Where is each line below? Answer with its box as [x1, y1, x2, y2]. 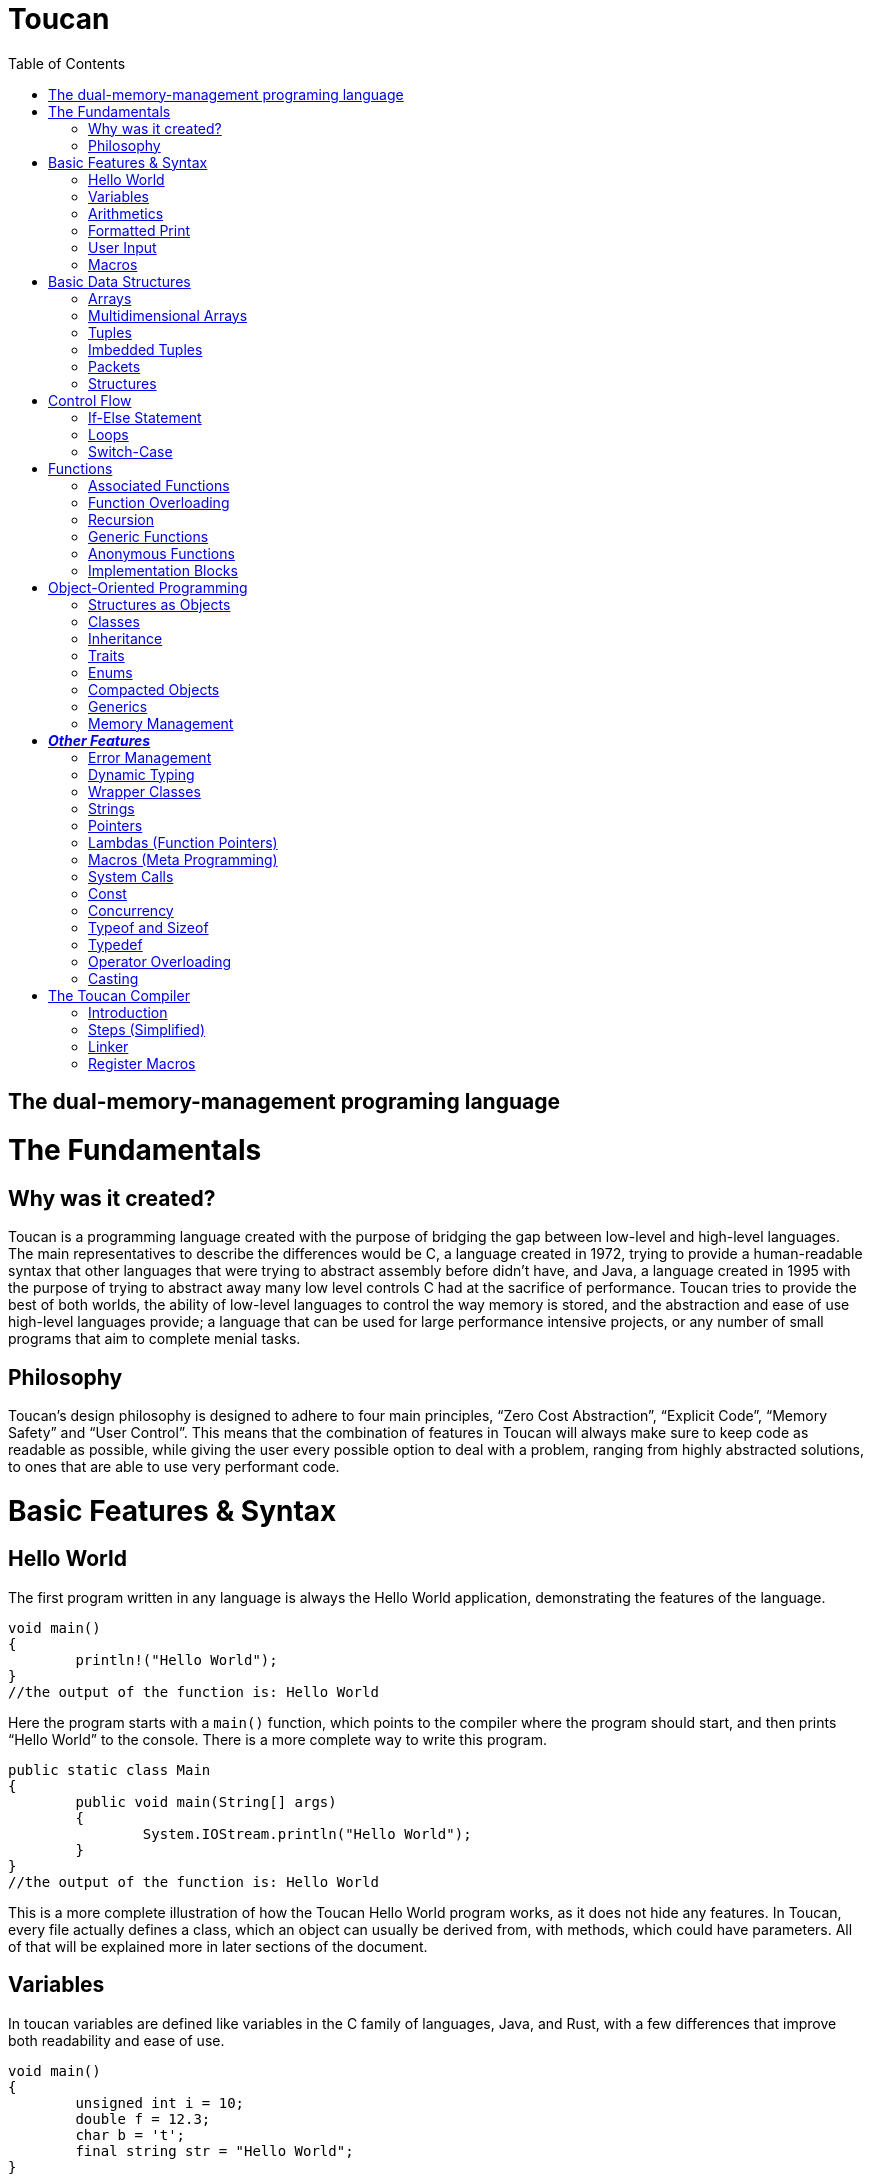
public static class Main [8, 1761, 211, 1778]
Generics [88, 697, 148, 715]
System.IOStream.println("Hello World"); [142, 1825, 472, 1842]
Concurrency [88, 901, 174, 919]
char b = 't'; [75, 2126, 186, 2143]
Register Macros [88, 1054, 196, 1072]
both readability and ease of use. [8, 2031, 225, 2049]
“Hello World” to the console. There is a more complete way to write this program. [8, 1730, 547, 1748]
